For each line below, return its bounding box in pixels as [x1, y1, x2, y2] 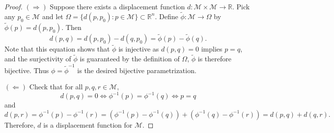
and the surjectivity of [4, 53, 71, 64]
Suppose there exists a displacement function [50, 1, 185, 11]
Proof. [4, 1, 23, 11]
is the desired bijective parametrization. [77, 65, 196, 75]
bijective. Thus [4, 65, 49, 75]
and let [42, 11, 63, 21]
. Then [61, 22, 82, 32]
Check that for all [29, 81, 83, 92]
